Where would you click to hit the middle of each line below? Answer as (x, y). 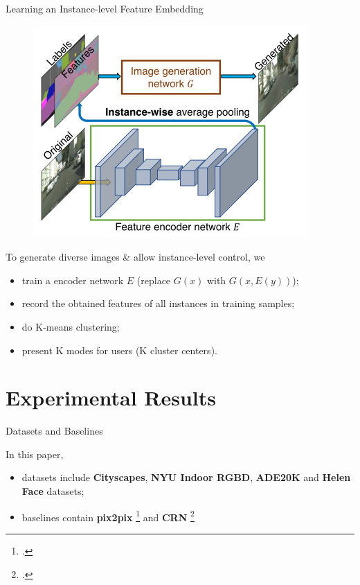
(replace (154, 280)
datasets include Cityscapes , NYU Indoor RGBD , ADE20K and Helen (186, 477)
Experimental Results (111, 398)
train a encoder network (73, 280)
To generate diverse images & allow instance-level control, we (135, 257)
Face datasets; (53, 491)
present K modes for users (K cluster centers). (119, 350)
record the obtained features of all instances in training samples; (158, 303)
